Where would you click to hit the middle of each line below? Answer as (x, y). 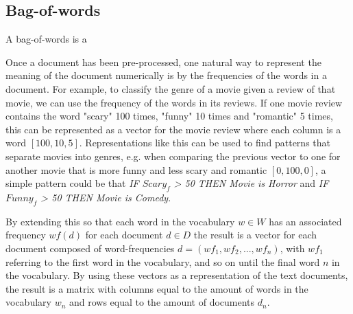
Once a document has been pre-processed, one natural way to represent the (163, 61)
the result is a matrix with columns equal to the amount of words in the (157, 288)
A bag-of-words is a (46, 39)
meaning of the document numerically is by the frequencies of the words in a (166, 75)
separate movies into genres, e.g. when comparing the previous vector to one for (173, 156)
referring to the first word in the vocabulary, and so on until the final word (163, 261)
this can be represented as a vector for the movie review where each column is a (173, 129)
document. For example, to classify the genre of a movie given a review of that (171, 88)
